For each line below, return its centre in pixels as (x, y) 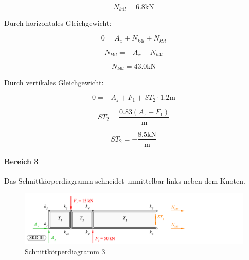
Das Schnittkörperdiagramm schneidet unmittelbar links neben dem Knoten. (125, 181)
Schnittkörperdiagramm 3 (65, 251)
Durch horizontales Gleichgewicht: (58, 23)
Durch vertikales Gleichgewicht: (54, 82)
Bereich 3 (21, 161)
